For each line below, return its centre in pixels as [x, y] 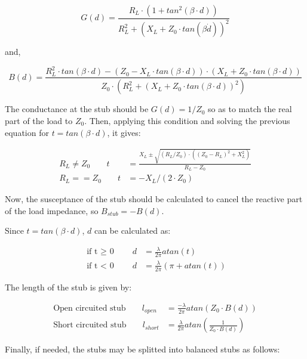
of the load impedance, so [52, 210]
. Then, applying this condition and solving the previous [187, 120]
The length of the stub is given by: [68, 287]
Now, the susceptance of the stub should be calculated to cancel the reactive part [154, 199]
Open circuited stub [90, 308]
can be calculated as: [132, 230]
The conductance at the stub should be [77, 109]
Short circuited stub [90, 325]
